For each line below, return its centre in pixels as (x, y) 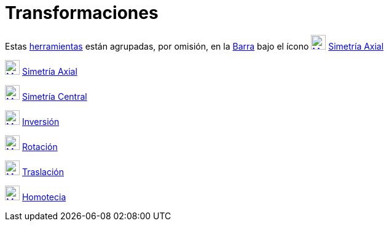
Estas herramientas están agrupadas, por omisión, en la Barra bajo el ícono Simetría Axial (194, 46)
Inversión (41, 121)
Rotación (40, 146)
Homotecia (44, 197)
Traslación (43, 171)
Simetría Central (54, 96)
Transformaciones (82, 13)
